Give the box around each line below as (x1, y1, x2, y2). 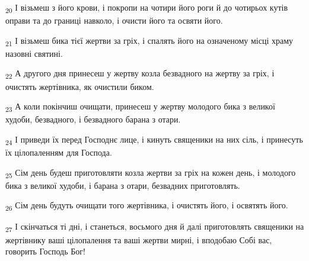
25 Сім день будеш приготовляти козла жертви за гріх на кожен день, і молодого (5, 166, 296, 180)
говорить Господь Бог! (5, 245, 85, 257)
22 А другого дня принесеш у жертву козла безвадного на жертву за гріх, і (5, 67, 275, 81)
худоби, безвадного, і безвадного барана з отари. (5, 113, 181, 125)
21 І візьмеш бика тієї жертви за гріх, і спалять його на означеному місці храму (5, 34, 294, 48)
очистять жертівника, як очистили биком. (5, 80, 154, 92)
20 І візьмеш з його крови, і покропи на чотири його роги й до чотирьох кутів (5, 1, 288, 15)
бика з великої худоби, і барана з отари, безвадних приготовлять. (5, 179, 240, 191)
